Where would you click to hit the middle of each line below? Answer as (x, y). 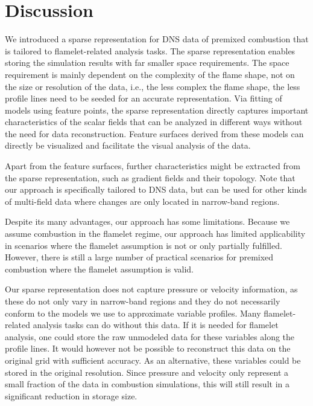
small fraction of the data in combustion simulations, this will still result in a (147, 384)
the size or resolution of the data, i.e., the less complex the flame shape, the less (153, 86)
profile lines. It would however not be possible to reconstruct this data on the (148, 348)
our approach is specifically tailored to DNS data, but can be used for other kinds (156, 189)
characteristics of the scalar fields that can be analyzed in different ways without (154, 122)
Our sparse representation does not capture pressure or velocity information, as (151, 289)
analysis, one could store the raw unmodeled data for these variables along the (150, 336)
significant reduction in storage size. (71, 395)
